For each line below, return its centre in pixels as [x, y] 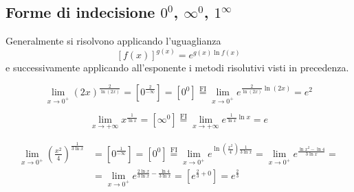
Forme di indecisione [80, 12]
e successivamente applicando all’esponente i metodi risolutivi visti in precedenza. [177, 68]
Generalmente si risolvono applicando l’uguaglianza [113, 41]
